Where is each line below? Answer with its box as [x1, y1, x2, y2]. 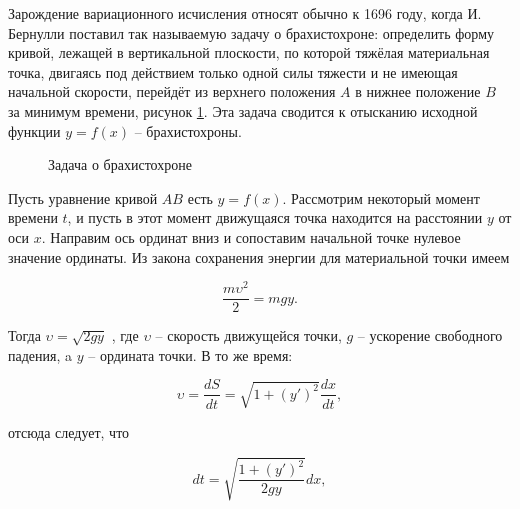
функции [8, 120, 61, 141]
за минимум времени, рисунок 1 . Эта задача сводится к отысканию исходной [8, 100, 478, 121]
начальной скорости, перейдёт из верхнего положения [8, 81, 336, 102]
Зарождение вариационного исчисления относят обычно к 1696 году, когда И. [8, 3, 482, 23]
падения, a [8, 344, 73, 365]
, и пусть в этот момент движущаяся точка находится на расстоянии [67, 207, 483, 228]
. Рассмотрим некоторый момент [282, 187, 480, 208]
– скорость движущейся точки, [155, 325, 342, 346]
